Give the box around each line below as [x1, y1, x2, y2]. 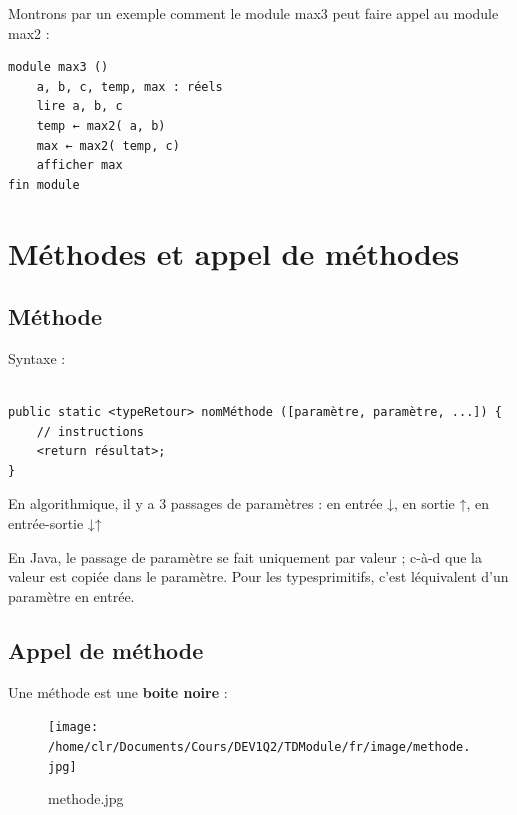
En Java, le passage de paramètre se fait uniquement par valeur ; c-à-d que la [8, 546, 483, 567]
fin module [8, 177, 80, 192]
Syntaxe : [8, 347, 66, 368]
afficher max [36, 158, 123, 173]
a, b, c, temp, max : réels [36, 79, 223, 94]
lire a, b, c [36, 99, 123, 114]
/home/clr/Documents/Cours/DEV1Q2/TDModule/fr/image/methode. [48, 739, 471, 754]
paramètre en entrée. [8, 585, 135, 606]
